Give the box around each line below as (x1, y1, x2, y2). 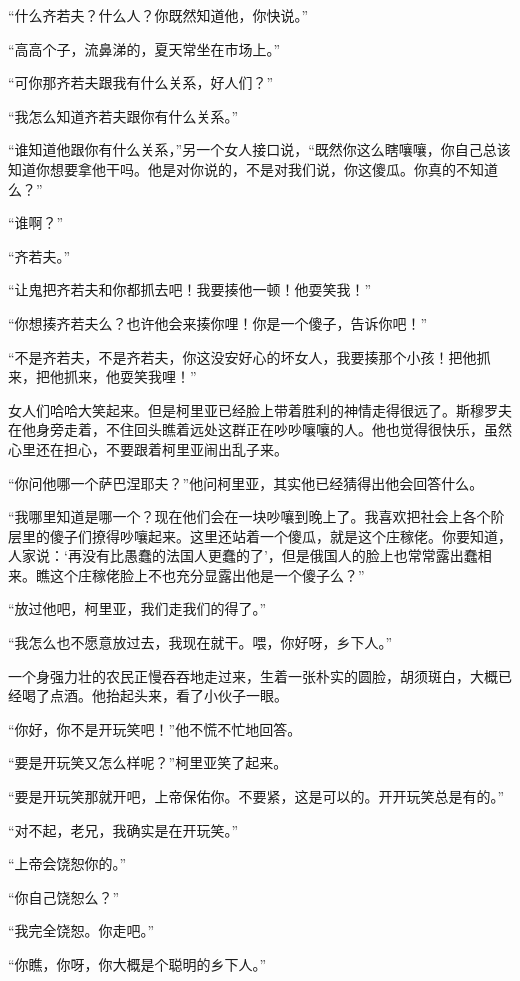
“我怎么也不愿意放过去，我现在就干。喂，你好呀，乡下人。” (8, 632, 393, 653)
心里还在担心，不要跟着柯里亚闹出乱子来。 (8, 438, 288, 459)
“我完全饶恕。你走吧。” (8, 920, 155, 941)
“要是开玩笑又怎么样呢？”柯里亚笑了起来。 (8, 752, 288, 773)
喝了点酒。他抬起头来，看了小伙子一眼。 (21, 685, 288, 706)
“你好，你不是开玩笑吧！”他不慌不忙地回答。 (8, 718, 302, 739)
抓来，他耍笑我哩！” (63, 366, 197, 387)
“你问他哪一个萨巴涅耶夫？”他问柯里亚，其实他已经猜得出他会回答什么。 (8, 472, 484, 493)
